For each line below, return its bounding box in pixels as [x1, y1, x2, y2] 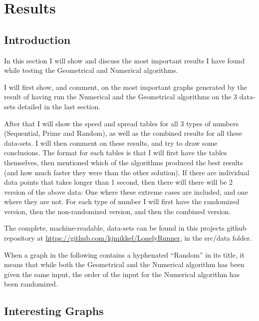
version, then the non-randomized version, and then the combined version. [4, 206, 231, 216]
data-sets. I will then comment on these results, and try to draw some [4, 137, 218, 148]
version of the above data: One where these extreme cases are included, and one [4, 186, 248, 197]
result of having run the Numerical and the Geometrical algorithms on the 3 [4, 91, 238, 102]
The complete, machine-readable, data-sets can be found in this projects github [4, 223, 247, 233]
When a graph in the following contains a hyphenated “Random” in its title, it [4, 249, 245, 260]
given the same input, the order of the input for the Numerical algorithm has [4, 269, 240, 279]
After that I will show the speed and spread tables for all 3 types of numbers [4, 118, 239, 128]
